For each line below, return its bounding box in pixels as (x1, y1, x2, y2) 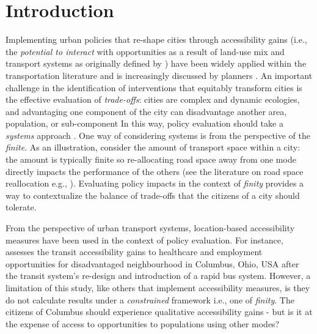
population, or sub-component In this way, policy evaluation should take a (5, 117, 283, 130)
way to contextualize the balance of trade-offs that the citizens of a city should (5, 188, 300, 201)
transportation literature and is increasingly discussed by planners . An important (5, 69, 313, 81)
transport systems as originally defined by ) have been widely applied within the (5, 57, 307, 70)
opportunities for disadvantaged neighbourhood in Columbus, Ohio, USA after (5, 257, 299, 270)
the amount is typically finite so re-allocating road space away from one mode (5, 153, 296, 166)
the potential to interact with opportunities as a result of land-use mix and (5, 45, 285, 58)
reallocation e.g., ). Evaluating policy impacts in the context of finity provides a (5, 177, 304, 190)
